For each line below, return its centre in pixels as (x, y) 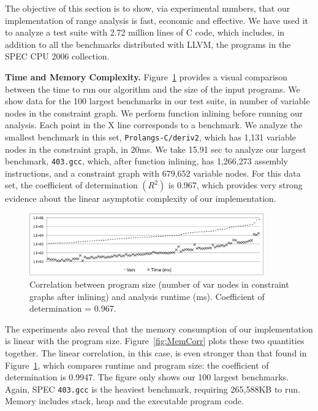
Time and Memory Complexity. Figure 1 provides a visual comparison (146, 76)
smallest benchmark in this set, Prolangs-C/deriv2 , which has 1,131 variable (150, 136)
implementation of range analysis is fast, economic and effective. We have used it (157, 20)
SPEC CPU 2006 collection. (57, 56)
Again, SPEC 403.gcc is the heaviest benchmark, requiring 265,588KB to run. (153, 389)
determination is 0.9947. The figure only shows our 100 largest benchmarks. (147, 377)
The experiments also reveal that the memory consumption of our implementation (159, 328)
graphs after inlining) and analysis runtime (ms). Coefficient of (147, 296)
